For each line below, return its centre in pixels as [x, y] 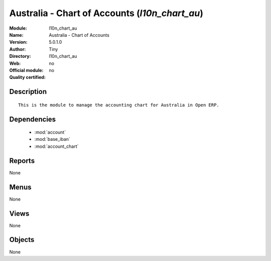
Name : [16, 35]
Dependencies [33, 119]
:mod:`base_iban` [52, 139]
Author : [18, 49]
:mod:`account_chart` [56, 146]
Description [28, 92]
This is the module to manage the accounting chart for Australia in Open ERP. [119, 105]
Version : [18, 42]
